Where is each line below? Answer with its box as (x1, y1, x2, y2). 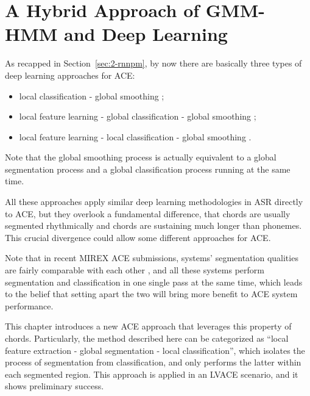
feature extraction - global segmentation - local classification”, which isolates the (5, 344, 305, 356)
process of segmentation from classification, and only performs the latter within (5, 356, 301, 369)
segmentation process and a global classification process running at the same (5, 162, 291, 175)
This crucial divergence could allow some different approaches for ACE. (5, 231, 271, 243)
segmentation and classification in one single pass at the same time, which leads (5, 275, 303, 288)
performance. (5, 299, 54, 312)
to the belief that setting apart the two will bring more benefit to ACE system (5, 287, 298, 300)
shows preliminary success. (5, 380, 104, 392)
